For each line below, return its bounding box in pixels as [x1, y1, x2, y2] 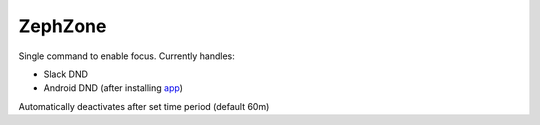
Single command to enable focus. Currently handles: [18, 50, 235, 62]
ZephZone [18, 15, 107, 37]
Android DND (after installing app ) [43, 82, 184, 94]
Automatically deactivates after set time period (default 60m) [18, 100, 270, 112]
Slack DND [43, 68, 89, 80]
